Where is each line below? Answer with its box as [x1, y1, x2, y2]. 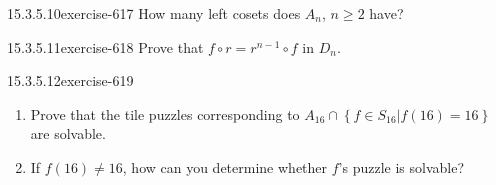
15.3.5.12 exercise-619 [7, 70, 134, 91]
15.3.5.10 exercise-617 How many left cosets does [7, 3, 301, 23]
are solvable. [30, 123, 106, 144]
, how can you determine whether [122, 156, 328, 177]
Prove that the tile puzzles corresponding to [30, 103, 300, 124]
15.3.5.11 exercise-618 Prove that [7, 36, 204, 57]
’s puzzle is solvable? [338, 156, 465, 177]
